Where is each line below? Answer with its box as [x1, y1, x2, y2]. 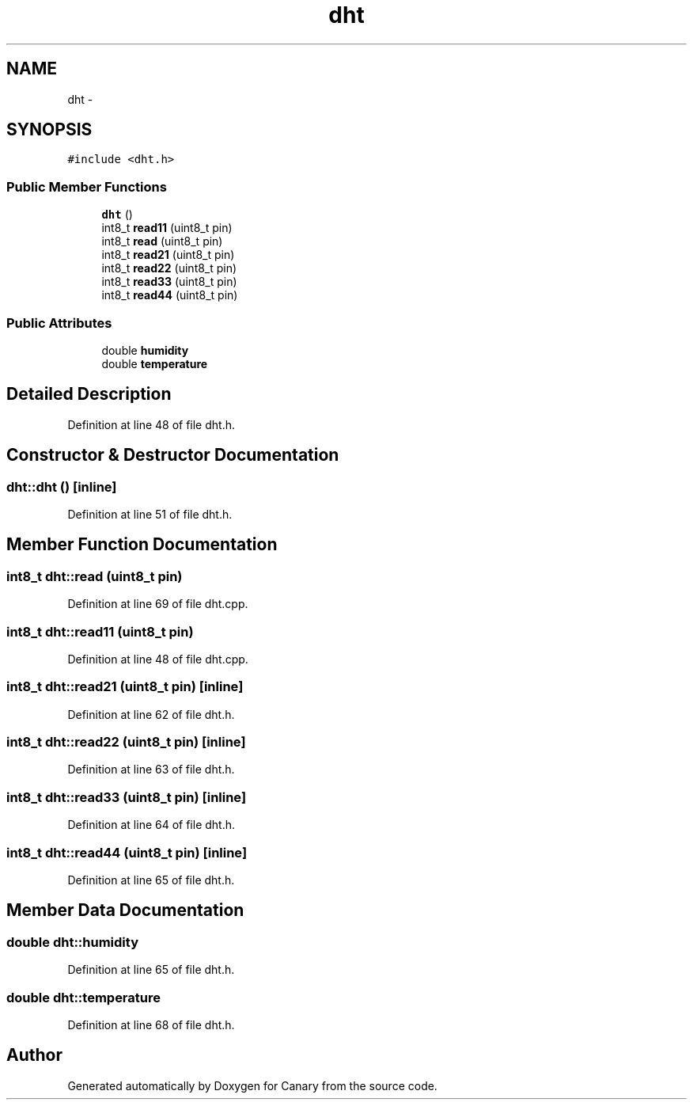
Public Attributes [6, 314, 112, 331]
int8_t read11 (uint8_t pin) [101, 221, 233, 235]
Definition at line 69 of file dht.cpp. [67, 597, 248, 611]
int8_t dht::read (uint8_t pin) [6, 568, 183, 584]
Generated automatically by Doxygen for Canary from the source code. [67, 1078, 437, 1093]
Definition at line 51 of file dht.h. [67, 507, 233, 521]
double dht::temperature [6, 989, 161, 1005]
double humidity [101, 343, 189, 357]
